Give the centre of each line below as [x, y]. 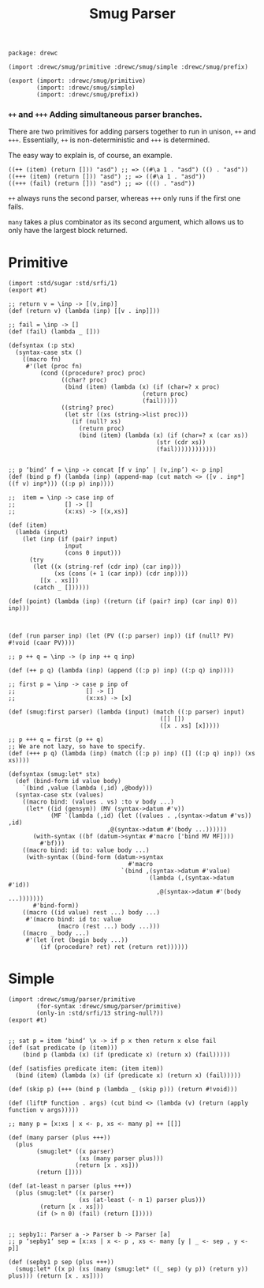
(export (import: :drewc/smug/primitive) [77, 81]
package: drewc [33, 53]
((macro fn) [42, 360]
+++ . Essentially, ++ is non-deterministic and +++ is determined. [109, 140]
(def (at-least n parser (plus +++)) [70, 1186]
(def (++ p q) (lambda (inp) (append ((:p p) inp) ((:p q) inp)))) [121, 671]
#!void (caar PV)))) [42, 643]
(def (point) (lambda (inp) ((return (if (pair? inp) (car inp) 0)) [123, 601]
